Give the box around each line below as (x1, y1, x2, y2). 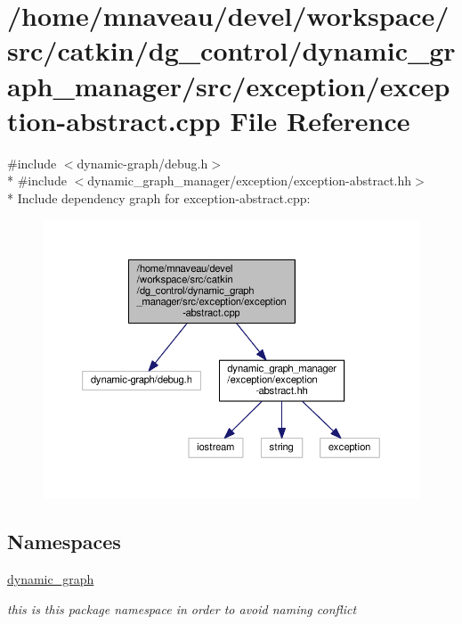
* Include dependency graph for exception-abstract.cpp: (7, 188, 311, 207)
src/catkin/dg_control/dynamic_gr (7, 32, 456, 69)
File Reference (230, 102, 410, 138)
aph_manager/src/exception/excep (7, 67, 450, 103)
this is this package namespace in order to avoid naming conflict (7, 599, 357, 618)
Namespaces (7, 528, 121, 555)
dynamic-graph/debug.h (77, 153, 208, 172)
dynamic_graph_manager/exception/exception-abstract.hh (87, 171, 412, 190)
